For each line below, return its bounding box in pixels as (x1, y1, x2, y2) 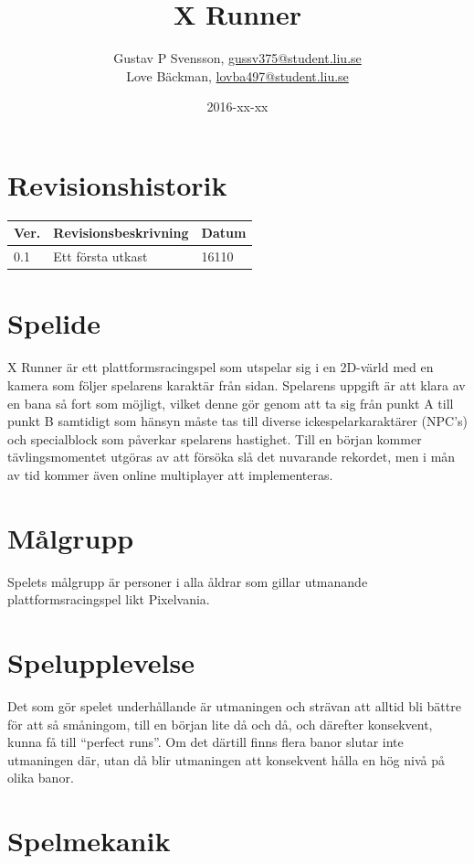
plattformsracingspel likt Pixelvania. (7, 590, 210, 609)
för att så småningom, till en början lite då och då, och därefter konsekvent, (7, 714, 433, 733)
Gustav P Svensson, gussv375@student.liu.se (113, 48, 362, 68)
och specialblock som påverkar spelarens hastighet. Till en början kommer (7, 429, 422, 448)
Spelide (7, 304, 100, 342)
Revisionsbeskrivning (53, 223, 189, 242)
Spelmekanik (7, 822, 171, 859)
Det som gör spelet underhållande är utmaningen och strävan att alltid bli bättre (7, 697, 461, 715)
